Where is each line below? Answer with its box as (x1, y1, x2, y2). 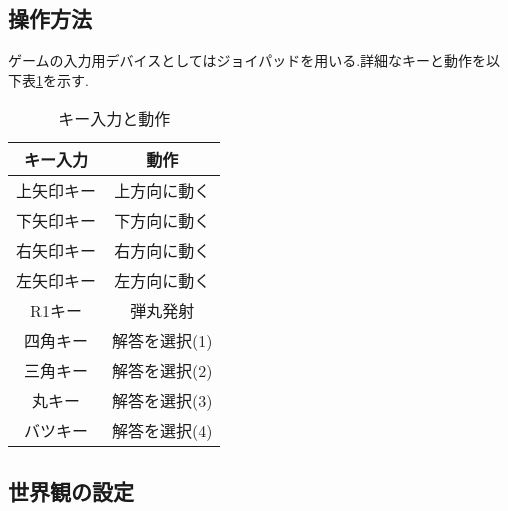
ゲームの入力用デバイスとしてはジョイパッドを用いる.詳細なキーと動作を (8, 50, 487, 71)
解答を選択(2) (112, 359, 213, 383)
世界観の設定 (8, 475, 134, 506)
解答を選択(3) (112, 389, 213, 413)
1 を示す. (36, 69, 89, 90)
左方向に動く (114, 269, 211, 293)
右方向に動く (114, 239, 211, 263)
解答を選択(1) (112, 329, 213, 353)
